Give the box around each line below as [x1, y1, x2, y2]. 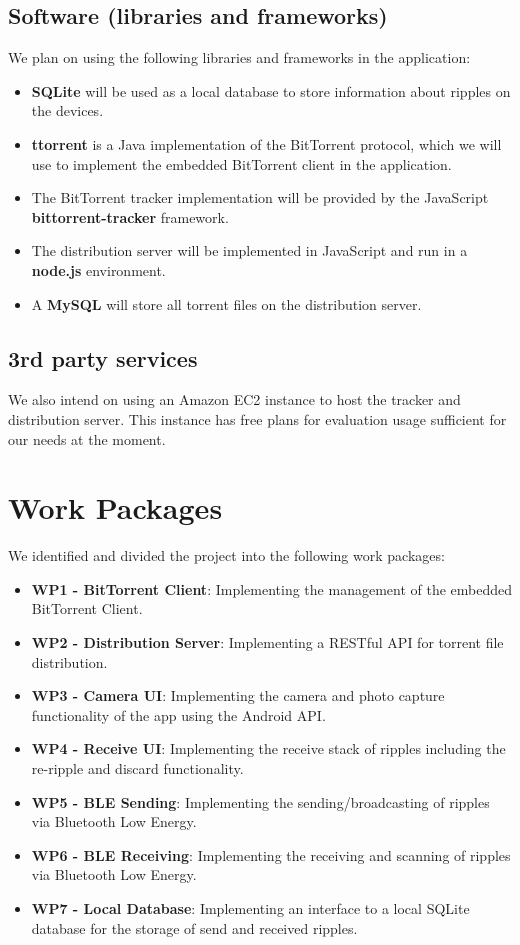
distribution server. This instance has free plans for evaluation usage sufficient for [8, 408, 507, 429]
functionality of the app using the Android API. [31, 704, 326, 725]
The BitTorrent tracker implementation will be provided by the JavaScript [31, 187, 489, 208]
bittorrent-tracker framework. [31, 206, 229, 227]
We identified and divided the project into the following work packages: [8, 545, 445, 566]
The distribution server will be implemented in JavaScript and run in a [31, 240, 468, 261]
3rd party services [8, 342, 198, 373]
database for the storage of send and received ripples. [31, 917, 358, 938]
